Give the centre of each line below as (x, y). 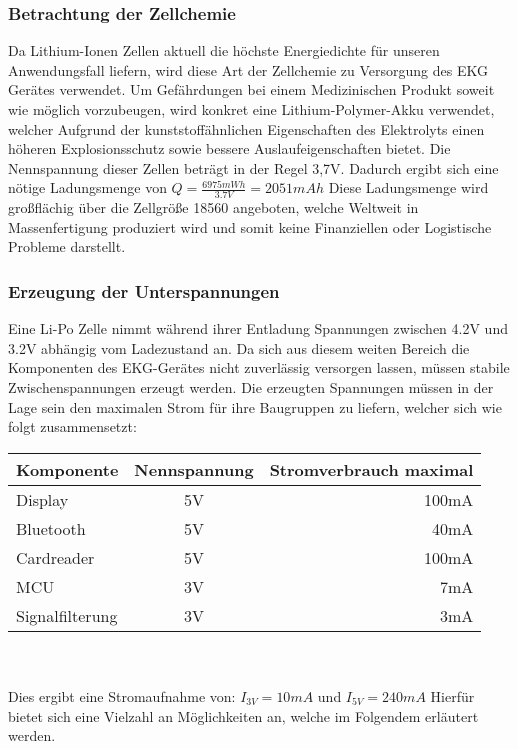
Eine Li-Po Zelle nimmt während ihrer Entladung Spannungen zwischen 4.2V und (258, 328)
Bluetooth (51, 528)
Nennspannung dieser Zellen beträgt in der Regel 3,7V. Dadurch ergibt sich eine (253, 167)
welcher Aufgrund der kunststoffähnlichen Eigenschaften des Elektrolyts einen (246, 128)
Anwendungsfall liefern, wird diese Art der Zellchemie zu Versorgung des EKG (248, 69)
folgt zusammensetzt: (72, 426)
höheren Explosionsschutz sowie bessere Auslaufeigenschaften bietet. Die (229, 148)
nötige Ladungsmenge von (87, 187)
